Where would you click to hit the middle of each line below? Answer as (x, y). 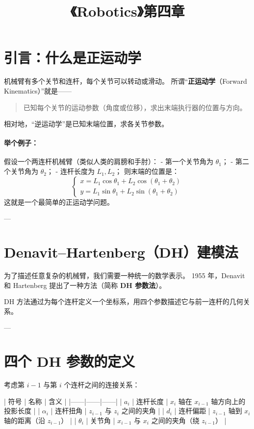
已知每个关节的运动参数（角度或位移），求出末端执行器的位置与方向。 (135, 107)
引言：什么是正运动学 (73, 58)
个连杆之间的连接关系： (102, 385)
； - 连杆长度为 (70, 171)
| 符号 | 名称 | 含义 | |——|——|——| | (63, 401)
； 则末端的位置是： (147, 171)
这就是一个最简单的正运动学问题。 (59, 202)
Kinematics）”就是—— (38, 90)
